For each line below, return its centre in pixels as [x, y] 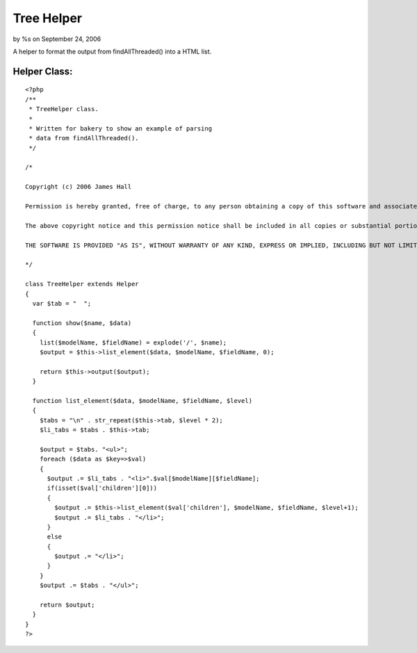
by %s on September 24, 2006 [57, 39]
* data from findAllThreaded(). [84, 138]
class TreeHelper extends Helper [82, 284]
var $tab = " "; [62, 303]
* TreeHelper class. [64, 109]
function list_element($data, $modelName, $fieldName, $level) [142, 400]
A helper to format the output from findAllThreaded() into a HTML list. [112, 51]
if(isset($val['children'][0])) [102, 488]
